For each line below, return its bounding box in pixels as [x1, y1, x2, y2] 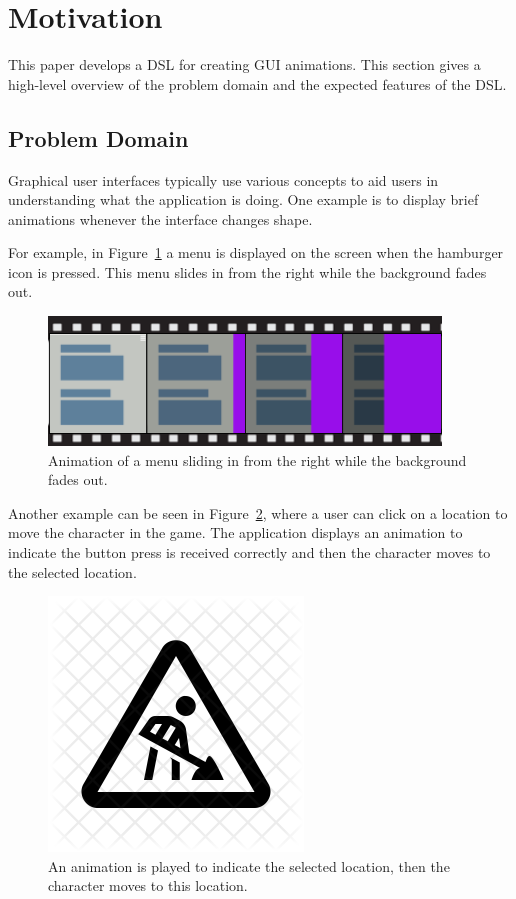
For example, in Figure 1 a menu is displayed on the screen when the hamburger [8, 242, 504, 263]
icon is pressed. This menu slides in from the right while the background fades [8, 261, 487, 282]
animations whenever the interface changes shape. [8, 208, 313, 229]
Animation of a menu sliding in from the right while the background [48, 449, 467, 470]
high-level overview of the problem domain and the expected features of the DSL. [8, 73, 507, 94]
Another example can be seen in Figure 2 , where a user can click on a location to [8, 502, 508, 523]
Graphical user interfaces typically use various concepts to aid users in [8, 169, 439, 190]
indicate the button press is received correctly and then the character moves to [8, 542, 491, 563]
